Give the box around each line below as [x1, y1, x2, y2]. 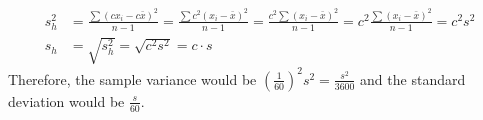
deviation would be [8, 90, 125, 111]
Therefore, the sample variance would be [8, 68, 257, 89]
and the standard [360, 68, 466, 89]
